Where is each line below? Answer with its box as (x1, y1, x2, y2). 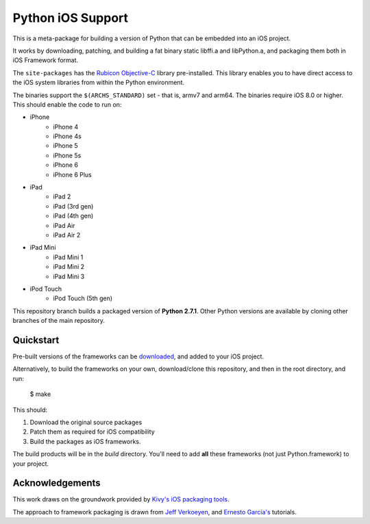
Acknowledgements (12, 477, 101, 489)
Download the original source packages (29, 418, 143, 426)
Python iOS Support (12, 10, 129, 25)
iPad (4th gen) (53, 212, 94, 220)
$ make (29, 390, 51, 398)
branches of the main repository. (12, 317, 106, 325)
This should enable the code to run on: (12, 100, 122, 109)
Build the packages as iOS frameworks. (29, 437, 141, 445)
